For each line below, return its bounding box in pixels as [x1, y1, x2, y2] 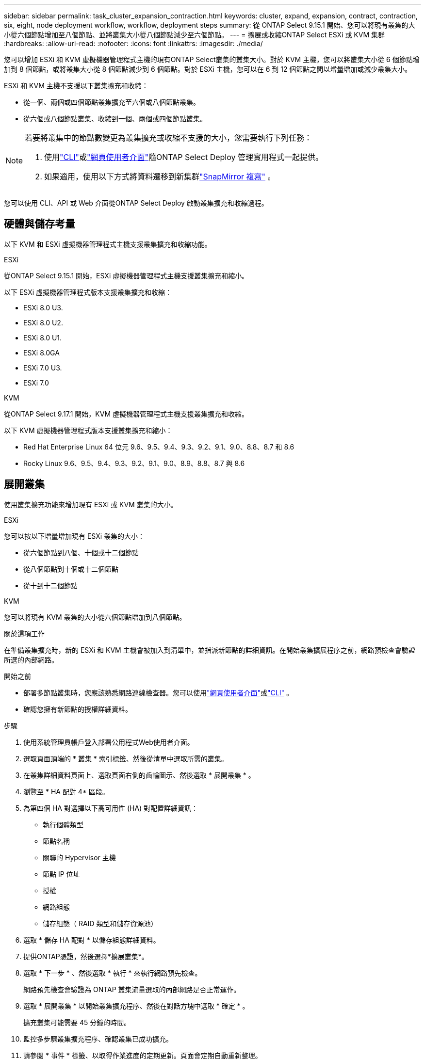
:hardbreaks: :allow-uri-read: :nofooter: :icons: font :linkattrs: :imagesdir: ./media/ [4, 39, 263, 48]
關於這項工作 [4, 629, 45, 638]
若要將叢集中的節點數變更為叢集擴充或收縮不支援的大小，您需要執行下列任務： [25, 133, 312, 143]
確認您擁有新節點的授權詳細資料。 [23, 705, 132, 713]
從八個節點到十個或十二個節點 [23, 564, 118, 573]
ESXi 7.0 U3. [23, 363, 62, 372]
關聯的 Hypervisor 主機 [43, 853, 116, 862]
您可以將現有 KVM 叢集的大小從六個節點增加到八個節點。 [4, 612, 186, 621]
